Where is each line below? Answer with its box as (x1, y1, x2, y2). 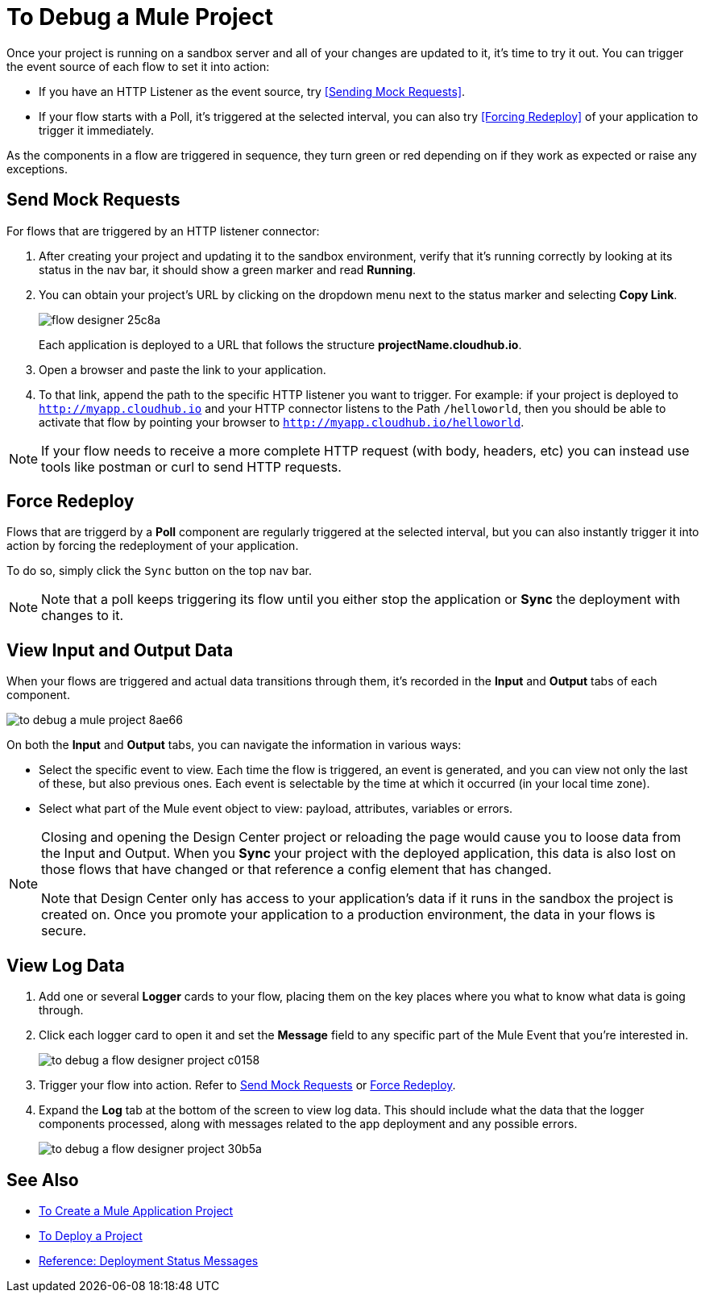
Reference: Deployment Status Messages (39, 1253, 259, 1268)
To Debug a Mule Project (6, 3, 273, 31)
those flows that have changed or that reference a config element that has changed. (41, 861, 552, 878)
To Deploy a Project (39, 1228, 143, 1243)
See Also (6, 1169, 79, 1190)
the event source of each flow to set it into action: (6, 59, 270, 73)
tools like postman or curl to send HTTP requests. (41, 458, 342, 475)
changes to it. (41, 607, 124, 624)
